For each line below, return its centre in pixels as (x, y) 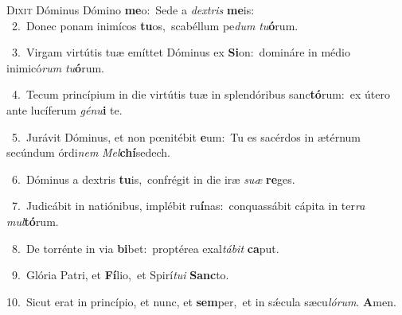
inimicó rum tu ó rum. (55, 67)
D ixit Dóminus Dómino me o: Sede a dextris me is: (131, 10)
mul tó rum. (33, 221)
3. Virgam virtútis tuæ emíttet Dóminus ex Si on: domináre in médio (181, 52)
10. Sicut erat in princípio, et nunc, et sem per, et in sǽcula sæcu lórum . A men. (201, 301)
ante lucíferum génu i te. (64, 109)
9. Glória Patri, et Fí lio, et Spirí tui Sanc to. (120, 275)
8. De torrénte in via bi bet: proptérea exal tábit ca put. (145, 248)
